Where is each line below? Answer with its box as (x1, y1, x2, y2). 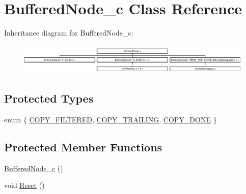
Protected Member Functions (4, 139, 162, 154)
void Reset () (4, 180, 45, 190)
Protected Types (4, 90, 94, 106)
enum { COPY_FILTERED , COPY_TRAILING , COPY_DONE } (4, 114, 217, 124)
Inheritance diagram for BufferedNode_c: (4, 27, 133, 38)
